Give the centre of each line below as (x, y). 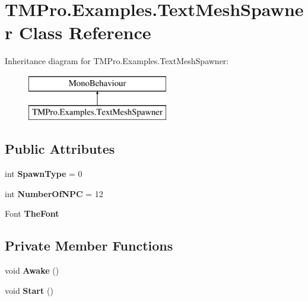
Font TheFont (32, 213)
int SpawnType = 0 (44, 174)
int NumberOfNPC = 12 (54, 193)
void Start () (29, 290)
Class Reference (85, 32)
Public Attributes (60, 149)
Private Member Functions (89, 245)
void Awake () (32, 270)
